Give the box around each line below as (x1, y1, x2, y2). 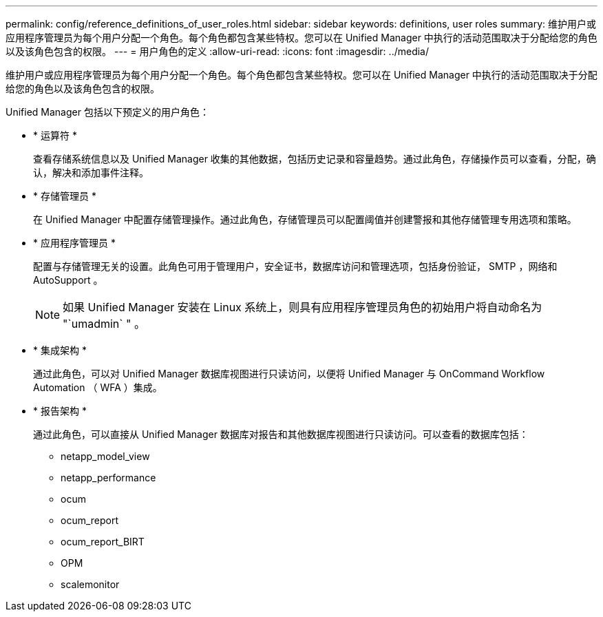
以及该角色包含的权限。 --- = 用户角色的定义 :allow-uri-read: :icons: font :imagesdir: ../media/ (6, 45, 430, 57)
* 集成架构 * (33, 344, 87, 356)
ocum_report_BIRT (61, 536, 145, 547)
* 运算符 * (33, 129, 77, 141)
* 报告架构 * (33, 405, 87, 417)
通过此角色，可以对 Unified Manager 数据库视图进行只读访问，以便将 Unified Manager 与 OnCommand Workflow (33, 368, 545, 379)
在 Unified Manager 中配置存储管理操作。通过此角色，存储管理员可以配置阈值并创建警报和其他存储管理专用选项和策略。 (33, 213, 577, 225)
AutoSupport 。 (33, 274, 103, 286)
